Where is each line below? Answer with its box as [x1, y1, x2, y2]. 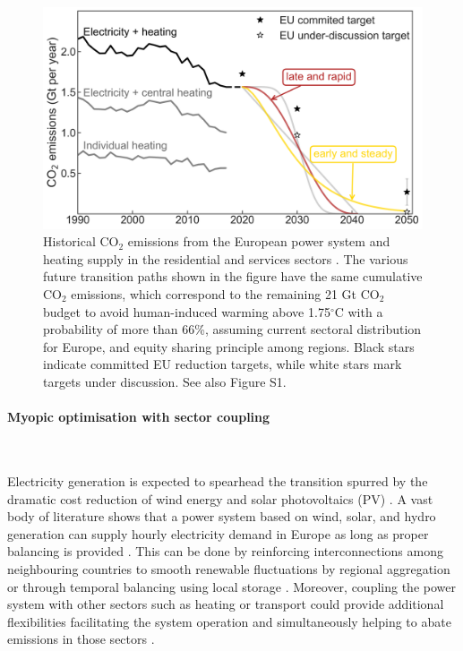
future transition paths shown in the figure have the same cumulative [43, 267, 423, 286]
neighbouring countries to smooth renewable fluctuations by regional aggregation [7, 559, 450, 578]
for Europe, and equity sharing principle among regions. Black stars [43, 337, 415, 355]
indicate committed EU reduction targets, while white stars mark [43, 355, 402, 373]
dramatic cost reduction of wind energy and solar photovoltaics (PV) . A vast [7, 489, 433, 508]
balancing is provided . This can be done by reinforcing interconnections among [7, 542, 443, 561]
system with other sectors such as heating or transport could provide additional [7, 595, 444, 613]
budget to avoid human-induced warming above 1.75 [43, 302, 330, 321]
